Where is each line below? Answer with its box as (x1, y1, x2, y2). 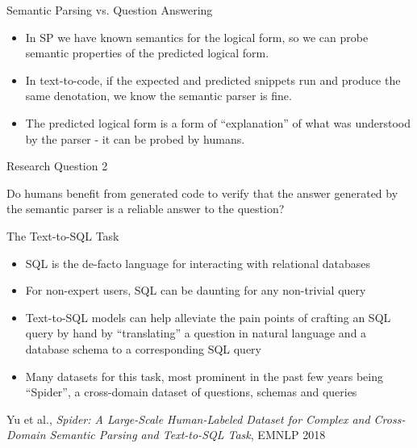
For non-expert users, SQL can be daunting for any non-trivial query (25, 282, 366, 299)
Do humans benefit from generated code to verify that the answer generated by (6, 184, 398, 201)
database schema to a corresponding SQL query (25, 340, 262, 357)
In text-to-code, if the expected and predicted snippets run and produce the (25, 71, 401, 88)
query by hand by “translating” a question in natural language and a (25, 324, 367, 341)
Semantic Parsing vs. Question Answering (6, 2, 213, 18)
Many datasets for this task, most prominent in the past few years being (25, 367, 383, 384)
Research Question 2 (6, 157, 108, 174)
